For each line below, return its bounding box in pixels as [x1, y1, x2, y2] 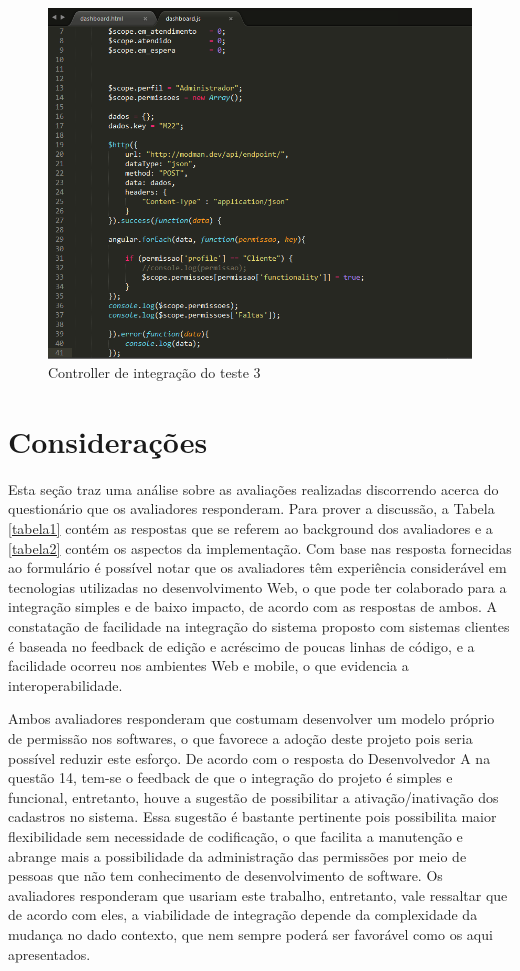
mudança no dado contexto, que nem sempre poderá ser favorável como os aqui [8, 923, 493, 944]
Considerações [8, 420, 208, 461]
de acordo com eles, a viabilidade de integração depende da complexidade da [8, 904, 478, 925]
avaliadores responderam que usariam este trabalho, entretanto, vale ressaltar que [8, 884, 508, 905]
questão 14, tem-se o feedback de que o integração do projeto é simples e [8, 767, 453, 788]
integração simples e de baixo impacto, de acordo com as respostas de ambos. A [8, 596, 498, 617]
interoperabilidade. [8, 674, 123, 695]
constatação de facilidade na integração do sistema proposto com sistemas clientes [8, 616, 510, 636]
